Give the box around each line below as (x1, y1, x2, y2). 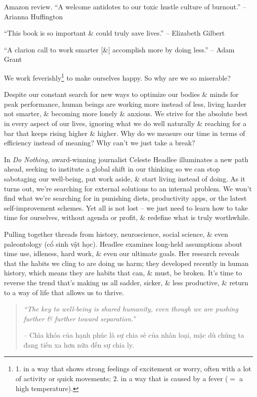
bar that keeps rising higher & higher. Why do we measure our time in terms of (4, 128, 245, 138)
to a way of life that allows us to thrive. (4, 287, 124, 297)
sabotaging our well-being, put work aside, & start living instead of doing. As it (4, 173, 246, 183)
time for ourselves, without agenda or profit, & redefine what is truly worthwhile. (4, 212, 250, 222)
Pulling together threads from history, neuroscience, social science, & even (4, 228, 228, 239)
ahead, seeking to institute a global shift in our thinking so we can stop (4, 164, 220, 174)
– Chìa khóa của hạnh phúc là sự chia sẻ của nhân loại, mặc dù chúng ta (23, 330, 245, 340)
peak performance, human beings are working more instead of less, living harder (4, 98, 247, 109)
